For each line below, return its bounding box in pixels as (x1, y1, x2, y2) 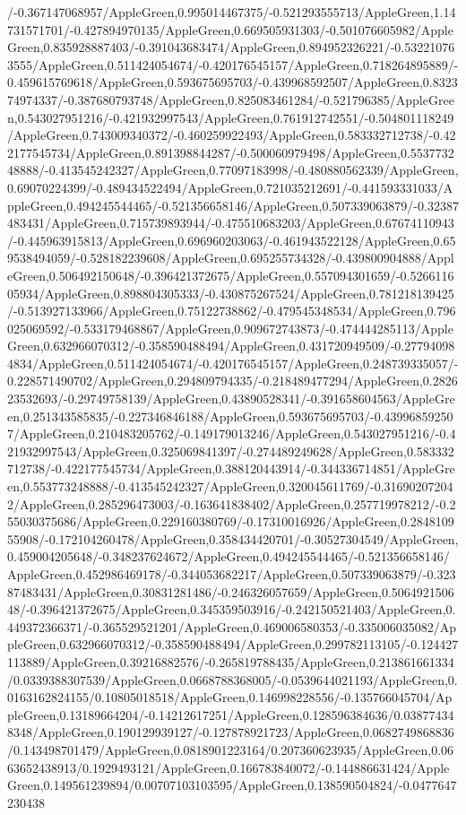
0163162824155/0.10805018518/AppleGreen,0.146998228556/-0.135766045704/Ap (7, 688, 453, 707)
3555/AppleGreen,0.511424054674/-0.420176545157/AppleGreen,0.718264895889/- (7, 55, 459, 74)
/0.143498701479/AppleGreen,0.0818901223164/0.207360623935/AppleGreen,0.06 (7, 740, 454, 759)
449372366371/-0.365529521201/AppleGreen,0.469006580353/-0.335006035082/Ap (7, 617, 457, 636)
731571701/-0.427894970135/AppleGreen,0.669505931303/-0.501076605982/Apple (7, 20, 453, 39)
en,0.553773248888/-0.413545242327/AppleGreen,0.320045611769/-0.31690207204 (7, 477, 453, 496)
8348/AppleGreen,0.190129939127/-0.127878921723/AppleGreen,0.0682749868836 (7, 723, 454, 741)
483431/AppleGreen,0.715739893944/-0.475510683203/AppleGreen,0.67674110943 (7, 213, 454, 232)
